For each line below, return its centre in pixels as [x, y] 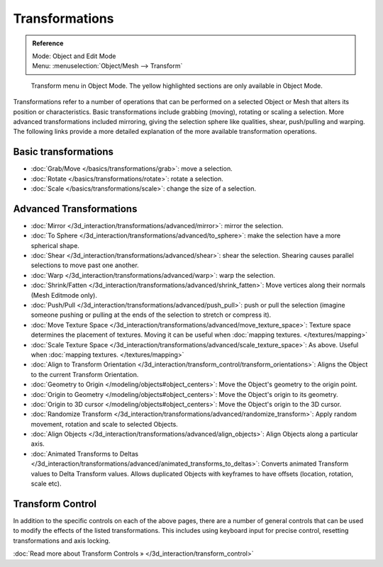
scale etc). [46, 484]
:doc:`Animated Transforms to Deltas [84, 454]
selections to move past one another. [85, 265]
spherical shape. [55, 245]
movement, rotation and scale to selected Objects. [105, 424]
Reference [48, 43]
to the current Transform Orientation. [85, 374]
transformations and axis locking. [62, 540]
